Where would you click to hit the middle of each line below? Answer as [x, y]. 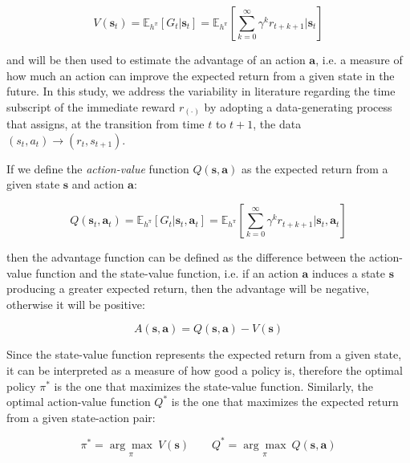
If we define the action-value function [98, 168]
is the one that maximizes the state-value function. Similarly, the [213, 386]
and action [98, 184]
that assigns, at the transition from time [106, 124]
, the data [277, 124]
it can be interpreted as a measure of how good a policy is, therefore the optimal [205, 370]
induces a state [349, 272]
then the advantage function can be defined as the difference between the [186, 257]
